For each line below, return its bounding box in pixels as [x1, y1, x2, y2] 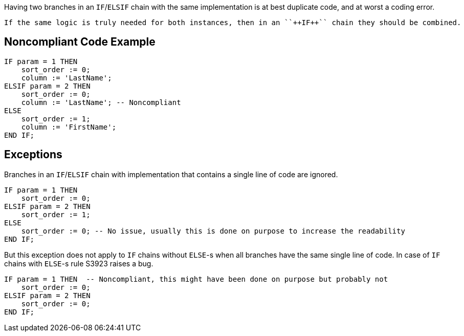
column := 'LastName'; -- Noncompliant [21, 98, 181, 107]
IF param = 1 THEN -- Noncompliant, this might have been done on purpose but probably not [4, 275, 388, 283]
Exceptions [4, 148, 62, 161]
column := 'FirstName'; [21, 122, 117, 131]
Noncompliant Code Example [4, 35, 156, 49]
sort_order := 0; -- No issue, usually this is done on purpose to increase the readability [21, 226, 405, 235]
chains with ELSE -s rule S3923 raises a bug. [4, 259, 153, 268]
